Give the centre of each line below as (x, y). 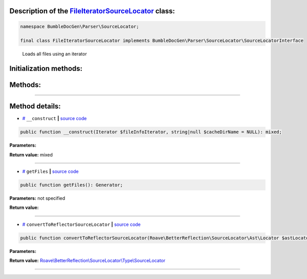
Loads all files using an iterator (54, 54)
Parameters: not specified (37, 198)
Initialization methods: (46, 69)
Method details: (35, 107)
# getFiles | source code (50, 172)
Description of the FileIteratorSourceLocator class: (92, 11)
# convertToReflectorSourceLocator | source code (81, 224)
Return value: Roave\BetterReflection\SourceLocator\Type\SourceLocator (87, 261)
